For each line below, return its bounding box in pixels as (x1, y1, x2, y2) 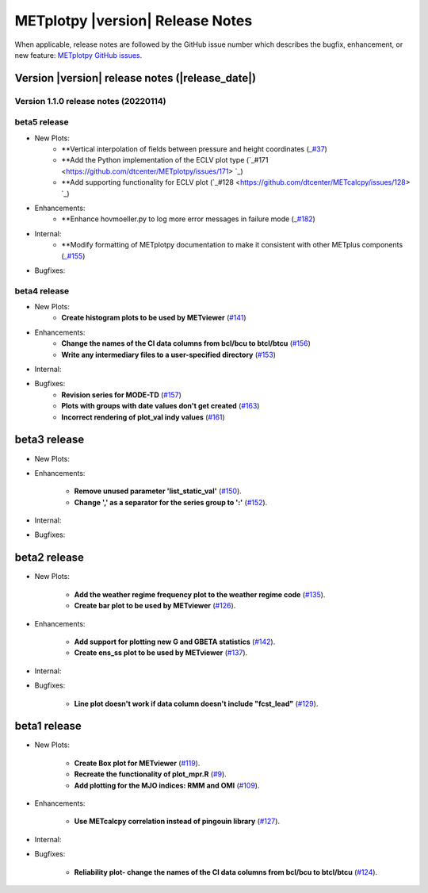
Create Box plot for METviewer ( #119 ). (74, 758, 201, 768)
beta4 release (14, 286, 70, 297)
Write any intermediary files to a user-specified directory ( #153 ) (61, 350, 277, 359)
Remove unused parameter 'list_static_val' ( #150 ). (74, 486, 242, 496)
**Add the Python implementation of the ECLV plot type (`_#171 (61, 155, 269, 165)
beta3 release (14, 433, 85, 446)
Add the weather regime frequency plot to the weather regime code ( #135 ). (74, 589, 326, 599)
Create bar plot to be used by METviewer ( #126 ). (74, 601, 236, 611)
